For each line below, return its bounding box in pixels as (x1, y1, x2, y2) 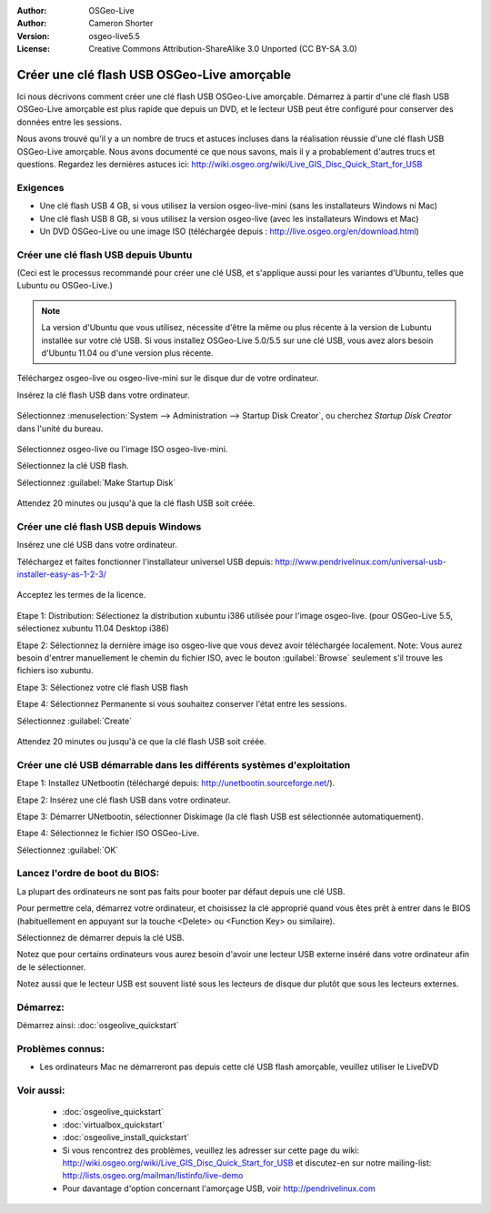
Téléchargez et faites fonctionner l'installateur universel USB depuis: (16, 556, 274, 567)
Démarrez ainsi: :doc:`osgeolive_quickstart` (16, 1020, 179, 1031)
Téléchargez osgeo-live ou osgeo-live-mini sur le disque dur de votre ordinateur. (16, 373, 320, 384)
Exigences (16, 181, 65, 194)
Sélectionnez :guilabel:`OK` (16, 844, 119, 855)
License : (16, 44, 50, 55)
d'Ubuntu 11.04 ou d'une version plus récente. (41, 348, 214, 359)
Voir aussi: (16, 1084, 65, 1097)
